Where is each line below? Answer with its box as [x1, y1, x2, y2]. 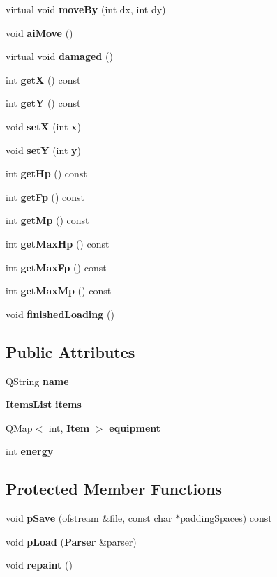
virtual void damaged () [6, 49, 113, 63]
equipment [109, 420, 161, 435]
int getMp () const [6, 213, 89, 227]
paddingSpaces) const [180, 511, 272, 525]
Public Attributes [6, 340, 135, 362]
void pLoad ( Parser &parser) [6, 534, 137, 548]
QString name [6, 373, 69, 388]
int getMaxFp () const [6, 260, 107, 274]
